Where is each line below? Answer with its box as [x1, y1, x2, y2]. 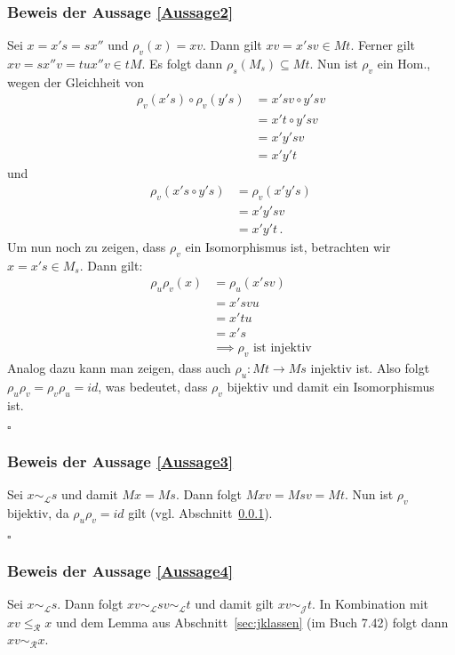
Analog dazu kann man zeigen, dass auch [7, 358, 231, 376]
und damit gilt [195, 594, 274, 613]
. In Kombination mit [311, 594, 429, 613]
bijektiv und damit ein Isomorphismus [227, 376, 435, 395]
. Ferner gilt [350, 36, 415, 54]
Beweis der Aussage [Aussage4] [7, 559, 234, 581]
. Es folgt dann [141, 54, 223, 73]
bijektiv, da [7, 504, 69, 522]
